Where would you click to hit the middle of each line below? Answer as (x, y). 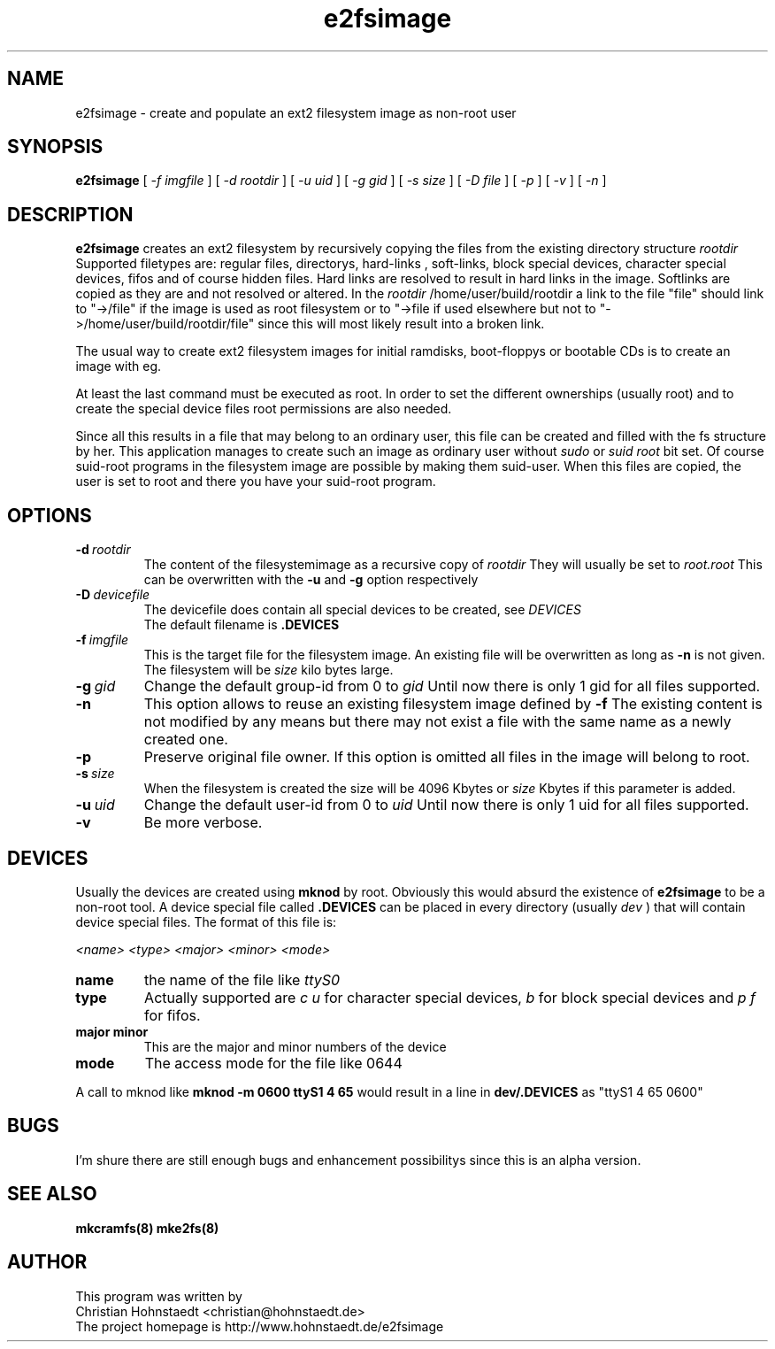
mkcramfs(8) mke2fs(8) (147, 1228)
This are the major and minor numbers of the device (295, 1046)
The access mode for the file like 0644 (273, 1063)
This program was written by (159, 1296)
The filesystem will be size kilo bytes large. (269, 670)
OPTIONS (50, 515)
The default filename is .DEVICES (242, 625)
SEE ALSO (52, 1194)
